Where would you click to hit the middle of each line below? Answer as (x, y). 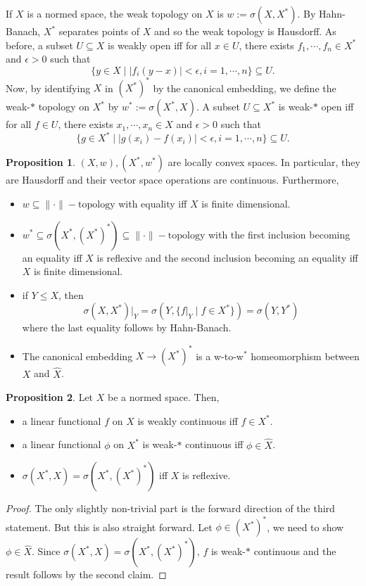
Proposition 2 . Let (50, 397)
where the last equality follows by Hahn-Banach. (127, 327)
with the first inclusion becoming (279, 234)
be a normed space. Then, (163, 397)
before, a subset (39, 45)
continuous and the (295, 551)
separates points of (99, 31)
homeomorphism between (305, 356)
